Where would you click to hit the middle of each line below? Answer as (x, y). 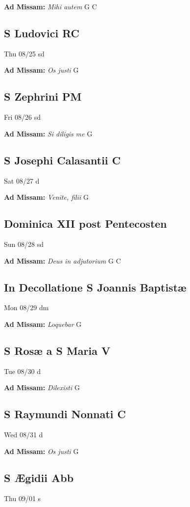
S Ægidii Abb (39, 477)
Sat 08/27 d (22, 180)
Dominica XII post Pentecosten (85, 224)
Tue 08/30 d (23, 371)
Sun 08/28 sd (24, 244)
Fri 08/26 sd (22, 117)
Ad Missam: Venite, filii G (46, 197)
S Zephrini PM (43, 96)
